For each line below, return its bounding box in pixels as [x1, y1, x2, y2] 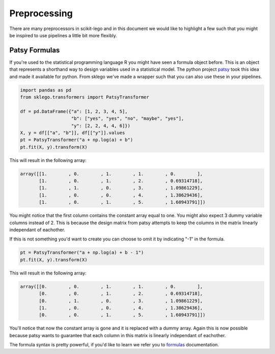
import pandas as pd [20, 87, 71, 93]
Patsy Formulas [9, 46, 60, 55]
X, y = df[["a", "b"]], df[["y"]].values [20, 130, 125, 135]
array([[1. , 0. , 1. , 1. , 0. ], [20, 171, 203, 177]
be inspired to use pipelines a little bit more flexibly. [9, 32, 117, 38]
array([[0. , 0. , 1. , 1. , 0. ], [20, 283, 203, 289]
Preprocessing [9, 8, 73, 19]
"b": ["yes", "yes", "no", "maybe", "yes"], [71, 116, 184, 122]
